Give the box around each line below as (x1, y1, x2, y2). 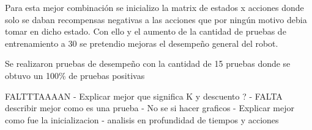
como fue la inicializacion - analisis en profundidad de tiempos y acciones (5, 113, 279, 126)
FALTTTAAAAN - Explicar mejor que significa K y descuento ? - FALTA (5, 89, 283, 102)
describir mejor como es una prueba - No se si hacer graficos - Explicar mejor (5, 101, 294, 114)
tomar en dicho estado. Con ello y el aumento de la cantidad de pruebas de (5, 25, 286, 38)
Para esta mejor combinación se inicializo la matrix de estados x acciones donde (5, 1, 304, 13)
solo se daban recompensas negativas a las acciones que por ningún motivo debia (5, 13, 307, 26)
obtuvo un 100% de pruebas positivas (5, 69, 145, 81)
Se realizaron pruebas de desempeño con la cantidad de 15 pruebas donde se (5, 57, 291, 70)
